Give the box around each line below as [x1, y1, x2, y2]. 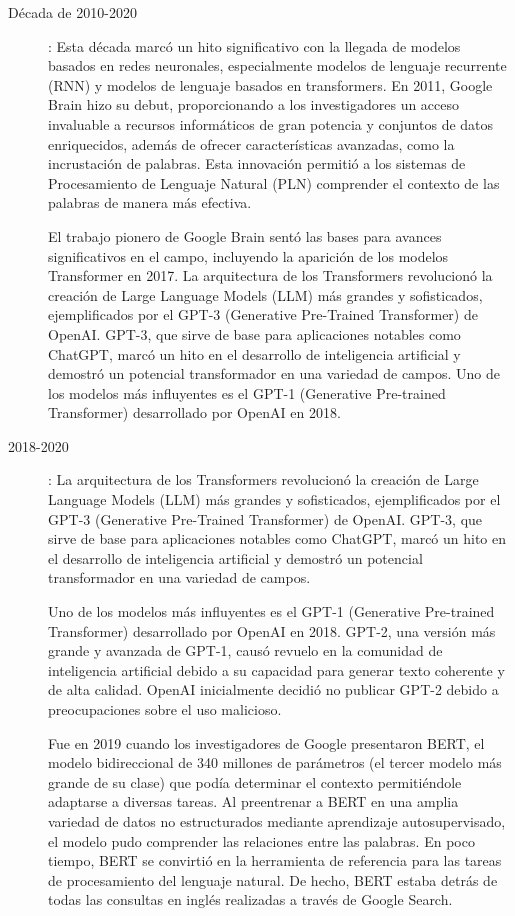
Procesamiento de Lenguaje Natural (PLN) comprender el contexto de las [48, 172, 500, 193]
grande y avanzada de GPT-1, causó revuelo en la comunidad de [48, 640, 443, 661]
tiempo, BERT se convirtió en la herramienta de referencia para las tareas [48, 850, 502, 871]
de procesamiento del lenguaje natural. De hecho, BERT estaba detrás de [48, 869, 498, 890]
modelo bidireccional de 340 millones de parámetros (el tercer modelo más [48, 752, 502, 773]
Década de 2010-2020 [8, 2, 137, 22]
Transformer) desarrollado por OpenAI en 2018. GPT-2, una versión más [48, 620, 496, 641]
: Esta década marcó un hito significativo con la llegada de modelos [48, 35, 461, 56]
